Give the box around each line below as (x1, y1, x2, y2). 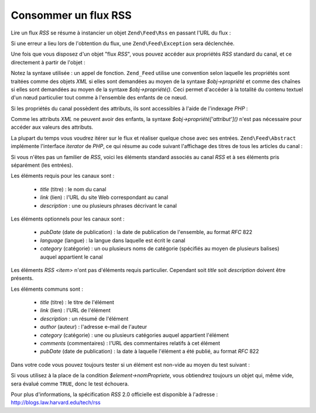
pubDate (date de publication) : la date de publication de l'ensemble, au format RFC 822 (40, 229, 253, 236)
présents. (11, 275, 34, 282)
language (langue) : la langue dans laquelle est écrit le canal (40, 237, 186, 244)
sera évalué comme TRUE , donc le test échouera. (11, 380, 129, 387)
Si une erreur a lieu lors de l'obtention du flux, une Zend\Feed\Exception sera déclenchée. (11, 40, 235, 47)
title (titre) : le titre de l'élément (40, 299, 114, 306)
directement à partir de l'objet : (11, 58, 86, 66)
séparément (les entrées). (11, 161, 73, 169)
